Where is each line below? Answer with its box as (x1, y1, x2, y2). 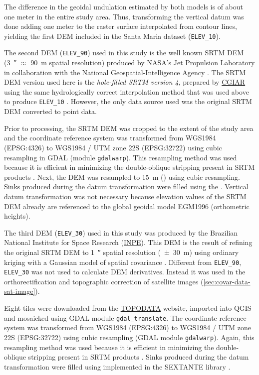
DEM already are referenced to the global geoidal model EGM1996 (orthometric (4, 201, 250, 211)
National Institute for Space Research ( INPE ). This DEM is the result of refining (4, 237, 253, 248)
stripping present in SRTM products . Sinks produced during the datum (28, 352, 249, 362)
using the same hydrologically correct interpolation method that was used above (4, 86, 249, 97)
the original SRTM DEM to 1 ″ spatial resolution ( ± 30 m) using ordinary (4, 247, 239, 257)
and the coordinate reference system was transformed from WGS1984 (4, 132, 216, 143)
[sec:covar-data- (203, 276, 251, 286)
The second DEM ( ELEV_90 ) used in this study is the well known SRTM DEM (4, 47, 244, 58)
